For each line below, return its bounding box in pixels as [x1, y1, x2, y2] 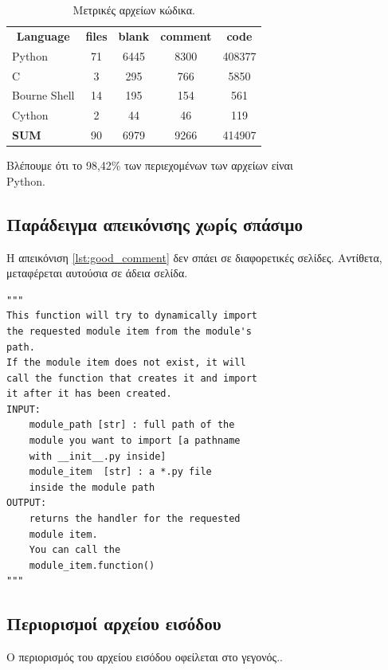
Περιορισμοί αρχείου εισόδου [6, 611, 221, 636]
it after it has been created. [6, 388, 172, 400]
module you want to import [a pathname [29, 435, 241, 447]
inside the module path [29, 481, 155, 493]
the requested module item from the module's [6, 325, 252, 337]
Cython [12, 107, 49, 123]
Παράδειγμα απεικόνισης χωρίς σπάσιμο [6, 211, 303, 236]
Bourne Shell [12, 87, 75, 104]
